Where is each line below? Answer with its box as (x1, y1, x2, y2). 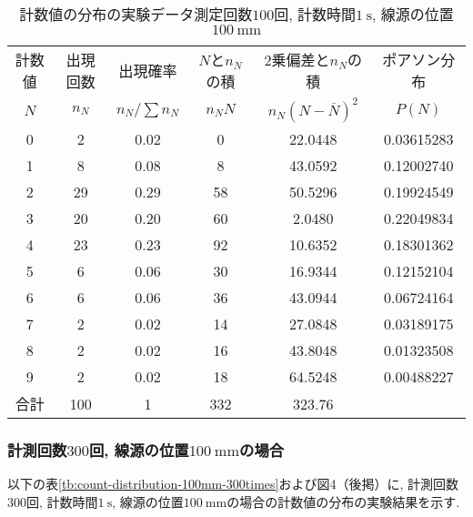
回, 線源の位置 (88, 438, 189, 461)
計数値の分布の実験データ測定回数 (19, 4, 253, 25)
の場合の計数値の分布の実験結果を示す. (226, 492, 460, 511)
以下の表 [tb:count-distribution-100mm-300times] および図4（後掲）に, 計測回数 (7, 474, 459, 493)
